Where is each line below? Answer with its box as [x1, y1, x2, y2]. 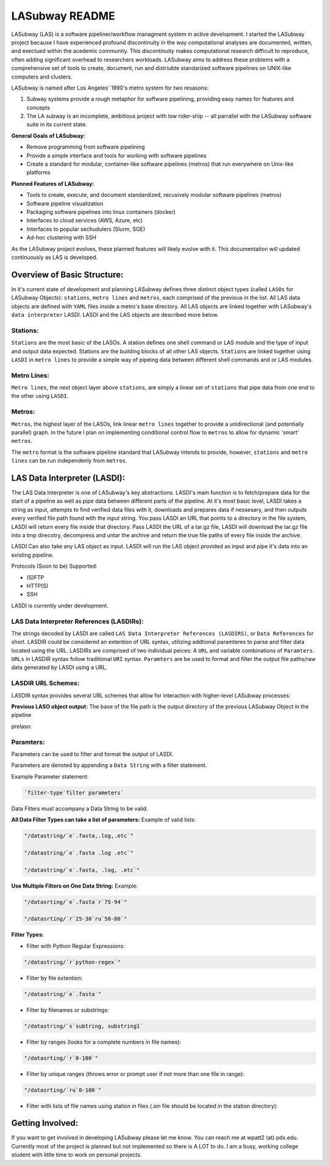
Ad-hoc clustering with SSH [26, 234, 97, 241]
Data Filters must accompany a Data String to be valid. [11, 805, 149, 812]
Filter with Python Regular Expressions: [26, 942, 125, 950]
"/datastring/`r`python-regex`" [24, 958, 121, 966]
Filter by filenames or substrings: [26, 1006, 110, 1014]
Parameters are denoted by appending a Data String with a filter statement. [11, 761, 207, 769]
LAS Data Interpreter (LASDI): [11, 473, 126, 483]
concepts [26, 104, 51, 111]
